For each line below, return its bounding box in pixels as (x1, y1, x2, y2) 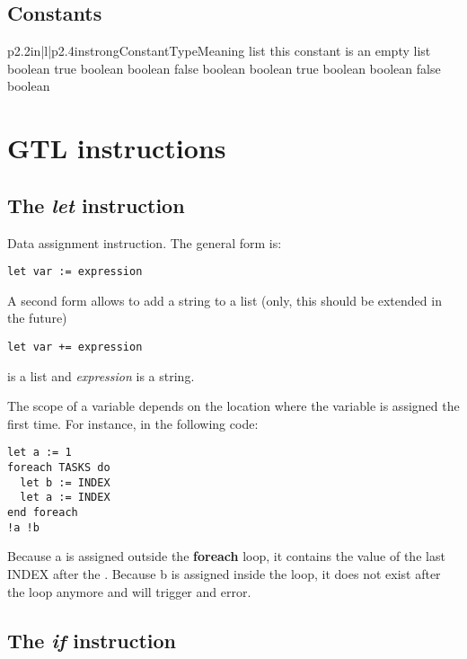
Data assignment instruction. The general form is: (7, 233, 282, 252)
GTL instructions (7, 129, 226, 166)
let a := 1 (7, 446, 72, 459)
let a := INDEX (20, 491, 110, 504)
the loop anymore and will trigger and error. (7, 582, 251, 601)
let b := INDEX (20, 476, 110, 489)
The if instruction (7, 626, 176, 654)
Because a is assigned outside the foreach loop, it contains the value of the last (7, 547, 445, 565)
